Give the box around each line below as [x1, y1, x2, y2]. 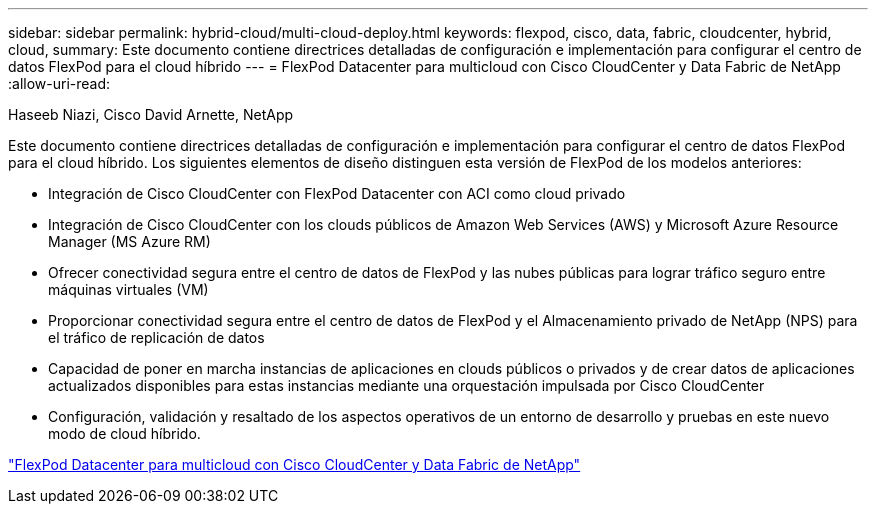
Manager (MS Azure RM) [48, 233, 211, 250]
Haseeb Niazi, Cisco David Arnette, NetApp [8, 106, 294, 123]
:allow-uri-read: [8, 75, 111, 92]
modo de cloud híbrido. [48, 425, 201, 442]
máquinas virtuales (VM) [48, 281, 209, 298]
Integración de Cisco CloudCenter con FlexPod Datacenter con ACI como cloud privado [48, 185, 626, 202]
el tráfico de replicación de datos [48, 329, 265, 346]
